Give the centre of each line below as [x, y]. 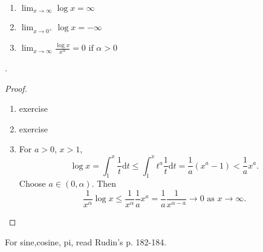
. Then [104, 183]
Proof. [16, 88]
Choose [32, 183]
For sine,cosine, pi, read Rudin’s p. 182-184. [86, 241]
